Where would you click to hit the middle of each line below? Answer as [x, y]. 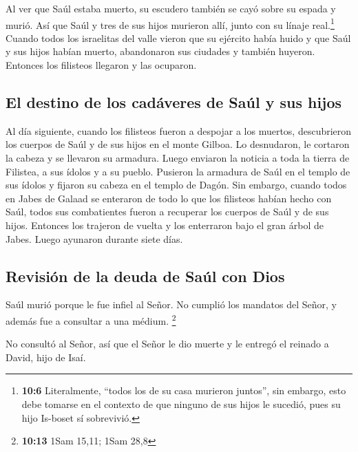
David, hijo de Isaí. [46, 357]
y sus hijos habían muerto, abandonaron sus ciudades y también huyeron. [160, 51]
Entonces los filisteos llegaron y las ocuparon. [101, 65]
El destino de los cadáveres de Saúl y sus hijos [174, 102]
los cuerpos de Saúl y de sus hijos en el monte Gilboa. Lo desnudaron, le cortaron [178, 144]
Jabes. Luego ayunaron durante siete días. [94, 238]
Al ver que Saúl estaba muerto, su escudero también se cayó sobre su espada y [171, 8]
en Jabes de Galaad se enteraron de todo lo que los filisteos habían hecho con [169, 198]
